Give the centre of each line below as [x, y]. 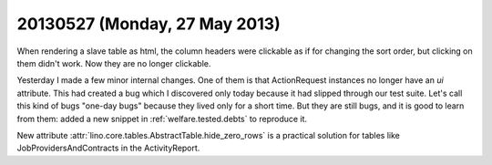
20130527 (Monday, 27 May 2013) [149, 24]
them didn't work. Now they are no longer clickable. [114, 63]
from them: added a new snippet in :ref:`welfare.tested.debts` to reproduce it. [162, 119]
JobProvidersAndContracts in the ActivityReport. [108, 148]
